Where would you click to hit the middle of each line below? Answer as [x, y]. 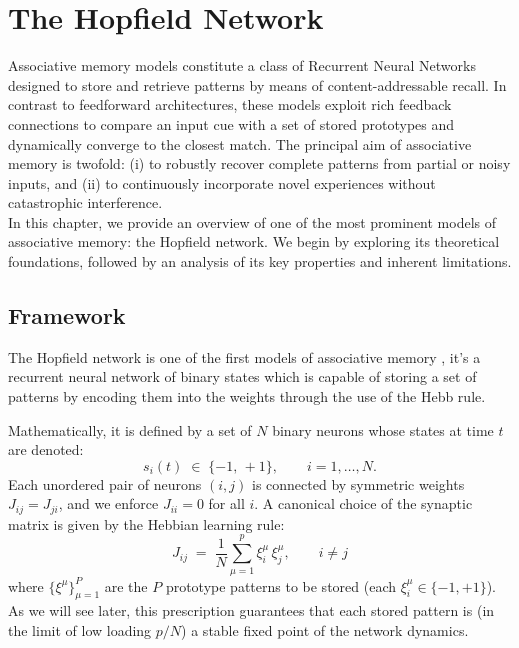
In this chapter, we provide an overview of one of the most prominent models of [252, 221]
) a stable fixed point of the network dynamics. [325, 629]
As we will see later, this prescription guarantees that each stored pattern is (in [251, 610]
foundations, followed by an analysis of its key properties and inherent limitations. [260, 261]
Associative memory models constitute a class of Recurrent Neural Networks [242, 65]
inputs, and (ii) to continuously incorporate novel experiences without [222, 182]
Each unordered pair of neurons [105, 483]
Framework [67, 315]
